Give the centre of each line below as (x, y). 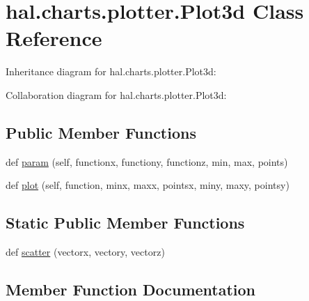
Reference (54, 38)
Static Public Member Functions (125, 223)
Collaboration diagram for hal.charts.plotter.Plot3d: (116, 94)
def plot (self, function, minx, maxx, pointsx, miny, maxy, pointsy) (148, 185)
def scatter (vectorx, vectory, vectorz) (85, 252)
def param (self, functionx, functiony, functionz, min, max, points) (147, 161)
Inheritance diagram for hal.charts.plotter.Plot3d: (111, 71)
